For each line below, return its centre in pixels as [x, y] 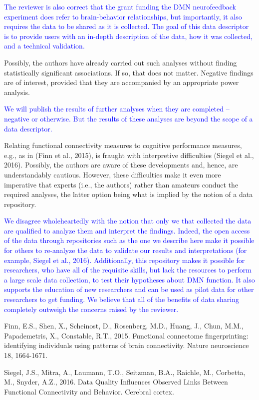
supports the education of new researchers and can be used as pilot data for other [129, 289]
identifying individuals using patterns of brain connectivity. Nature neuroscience [127, 345]
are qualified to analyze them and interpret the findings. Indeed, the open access [127, 230]
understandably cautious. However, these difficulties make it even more [113, 174]
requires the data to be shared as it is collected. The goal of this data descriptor [127, 26]
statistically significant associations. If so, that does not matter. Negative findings [129, 72]
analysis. [17, 92]
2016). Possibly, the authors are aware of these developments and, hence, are [121, 165]
